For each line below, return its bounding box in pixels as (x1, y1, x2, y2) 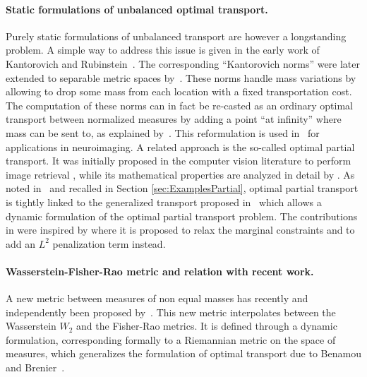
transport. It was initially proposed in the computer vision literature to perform (6, 153, 351, 168)
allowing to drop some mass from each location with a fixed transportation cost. (6, 84, 352, 99)
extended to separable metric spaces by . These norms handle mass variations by (6, 70, 356, 85)
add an (6, 236, 36, 251)
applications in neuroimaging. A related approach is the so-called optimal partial (6, 139, 355, 154)
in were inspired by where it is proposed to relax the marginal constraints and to (6, 222, 355, 237)
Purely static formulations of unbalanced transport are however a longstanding (6, 28, 347, 43)
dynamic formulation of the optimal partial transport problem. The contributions (6, 208, 358, 223)
